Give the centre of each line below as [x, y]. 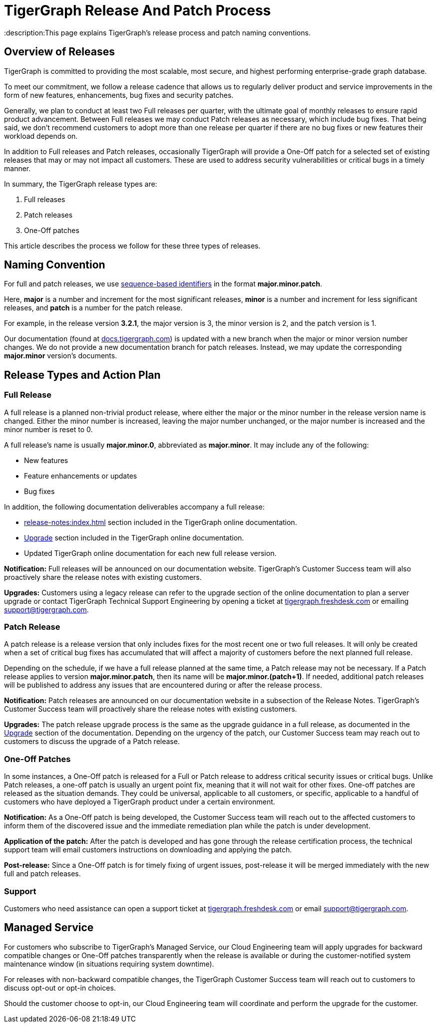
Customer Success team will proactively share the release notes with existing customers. [151, 709]
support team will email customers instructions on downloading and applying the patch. [148, 850]
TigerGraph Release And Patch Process [138, 10]
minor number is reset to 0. [48, 429]
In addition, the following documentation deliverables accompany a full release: [134, 507]
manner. [17, 168]
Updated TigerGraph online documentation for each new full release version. [150, 553]
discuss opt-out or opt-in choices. [60, 988]
